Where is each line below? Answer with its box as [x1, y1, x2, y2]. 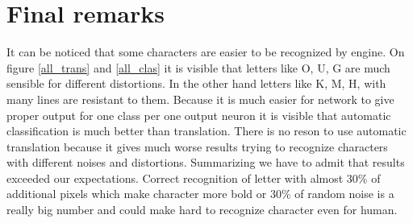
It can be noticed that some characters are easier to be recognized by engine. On [6, 43, 405, 60]
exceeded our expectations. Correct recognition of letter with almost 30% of [6, 169, 381, 186]
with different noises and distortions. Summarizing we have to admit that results [6, 154, 405, 171]
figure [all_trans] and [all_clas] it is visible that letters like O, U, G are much [6, 59, 390, 76]
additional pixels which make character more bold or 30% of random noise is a [6, 185, 394, 202]
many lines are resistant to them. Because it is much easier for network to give [6, 90, 394, 107]
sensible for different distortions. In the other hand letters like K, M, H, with [6, 75, 386, 92]
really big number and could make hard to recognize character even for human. [6, 201, 398, 218]
